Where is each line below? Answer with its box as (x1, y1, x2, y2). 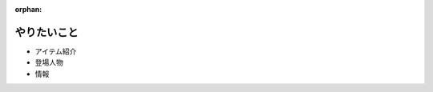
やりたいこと (14, 25, 79, 39)
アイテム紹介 (34, 46, 77, 56)
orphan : (14, 5, 42, 14)
